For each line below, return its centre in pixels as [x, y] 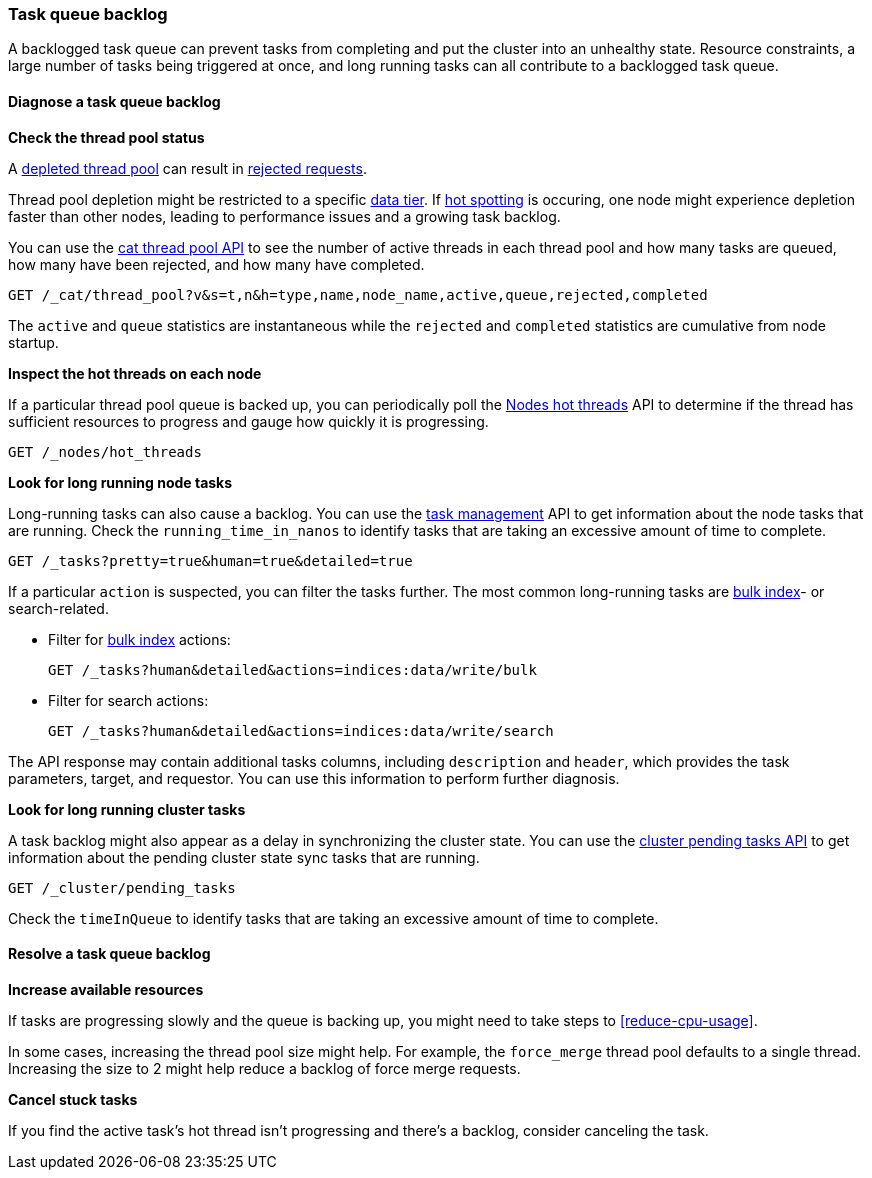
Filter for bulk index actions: [139, 639]
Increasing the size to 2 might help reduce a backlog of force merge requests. [264, 1068]
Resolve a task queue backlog [109, 954]
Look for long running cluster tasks [127, 809]
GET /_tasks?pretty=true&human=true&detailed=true [210, 560]
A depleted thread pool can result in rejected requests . [187, 168]
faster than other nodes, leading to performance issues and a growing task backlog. [284, 216]
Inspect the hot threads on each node [135, 373]
